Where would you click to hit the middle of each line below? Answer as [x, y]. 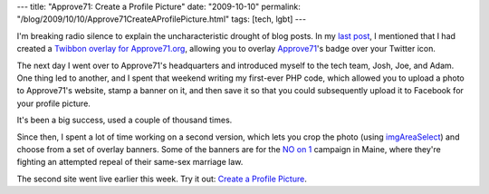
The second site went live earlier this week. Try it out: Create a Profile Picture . [162, 179]
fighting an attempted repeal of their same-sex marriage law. [130, 162]
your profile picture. [53, 103]
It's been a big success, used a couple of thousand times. [125, 120]
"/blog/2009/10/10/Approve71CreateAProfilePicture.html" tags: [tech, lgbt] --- [162, 19]
